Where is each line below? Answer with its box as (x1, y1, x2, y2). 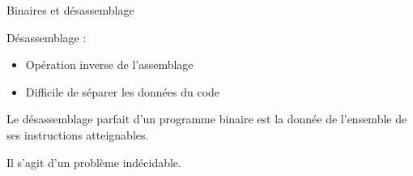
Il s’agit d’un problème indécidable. (6, 153, 181, 170)
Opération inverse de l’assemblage (25, 56, 194, 73)
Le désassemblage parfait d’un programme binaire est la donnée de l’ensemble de (6, 110, 407, 127)
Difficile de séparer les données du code (25, 83, 220, 100)
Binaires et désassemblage (6, 2, 134, 18)
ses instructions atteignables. (6, 126, 149, 143)
